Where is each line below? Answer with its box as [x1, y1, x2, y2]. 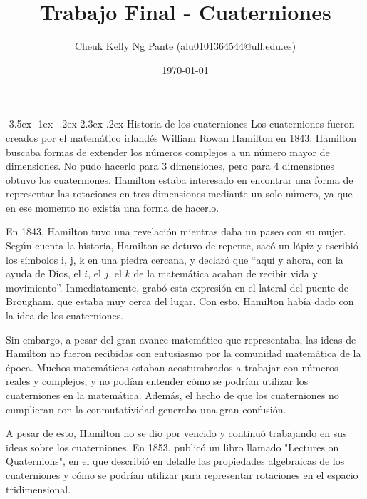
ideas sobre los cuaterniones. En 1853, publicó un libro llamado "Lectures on [6, 439, 339, 454]
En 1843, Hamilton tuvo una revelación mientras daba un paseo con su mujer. [6, 224, 346, 239]
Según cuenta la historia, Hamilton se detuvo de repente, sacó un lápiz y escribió [6, 238, 358, 253]
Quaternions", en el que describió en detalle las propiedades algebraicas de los [6, 453, 345, 468]
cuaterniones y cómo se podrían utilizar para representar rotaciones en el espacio [6, 467, 358, 482]
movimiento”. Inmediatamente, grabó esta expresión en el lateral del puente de [6, 279, 348, 294]
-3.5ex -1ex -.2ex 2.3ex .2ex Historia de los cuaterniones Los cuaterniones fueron [6, 116, 355, 131]
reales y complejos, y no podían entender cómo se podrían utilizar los [6, 374, 309, 389]
